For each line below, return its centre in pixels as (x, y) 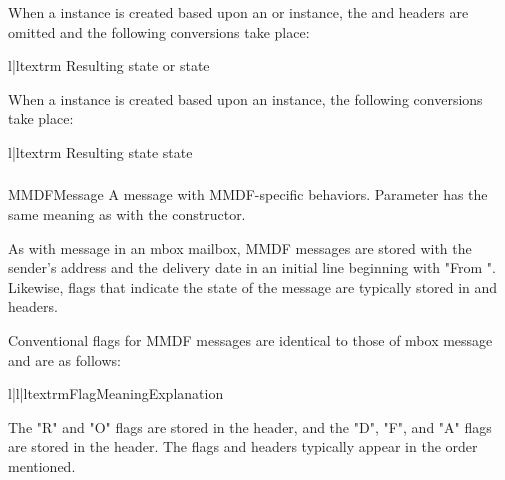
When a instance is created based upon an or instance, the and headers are (238, 12)
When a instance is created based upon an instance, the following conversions (245, 98)
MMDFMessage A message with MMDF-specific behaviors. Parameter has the (248, 194)
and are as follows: (64, 359)
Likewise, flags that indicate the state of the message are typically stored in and (253, 286)
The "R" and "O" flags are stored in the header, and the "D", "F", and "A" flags (250, 426)
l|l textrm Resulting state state (100, 151)
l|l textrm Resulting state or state (109, 65)
